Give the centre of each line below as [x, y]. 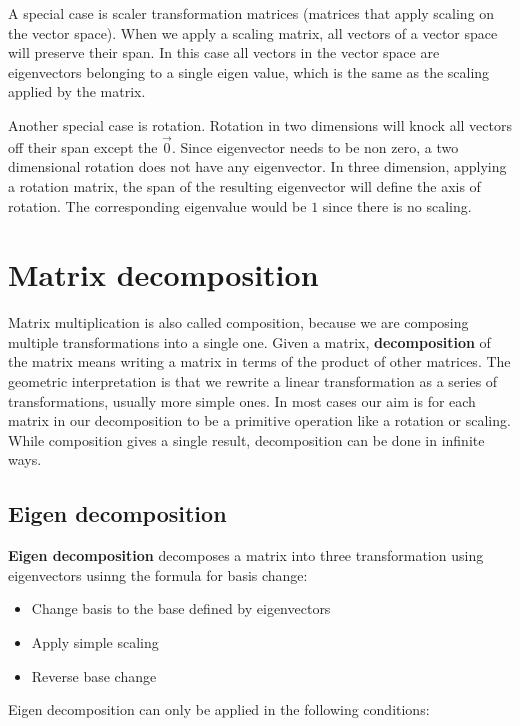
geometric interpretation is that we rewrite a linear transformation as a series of [253, 381]
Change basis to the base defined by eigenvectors [181, 608]
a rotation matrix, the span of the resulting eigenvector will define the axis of [244, 185]
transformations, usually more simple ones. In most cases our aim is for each [242, 400]
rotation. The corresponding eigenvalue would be [157, 205]
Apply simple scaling [95, 642]
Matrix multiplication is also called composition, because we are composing [238, 322]
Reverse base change [94, 675]
